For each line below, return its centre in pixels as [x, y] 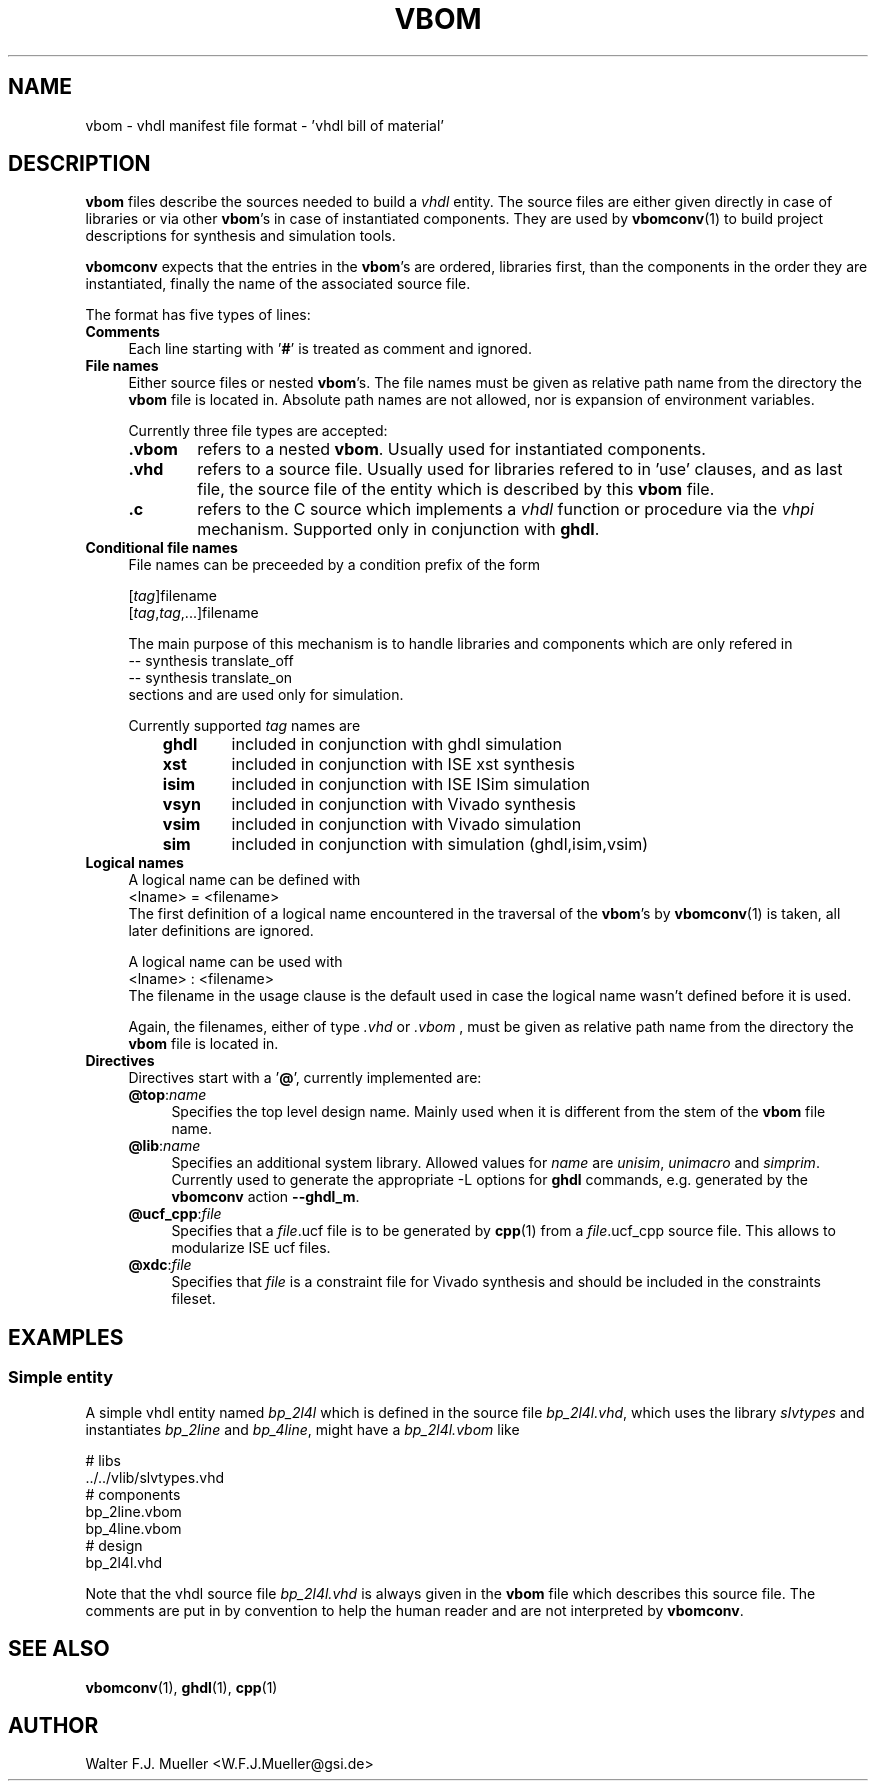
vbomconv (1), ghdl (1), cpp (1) [181, 1687]
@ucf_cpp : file [175, 1214]
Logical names [134, 863]
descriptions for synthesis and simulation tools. [240, 236]
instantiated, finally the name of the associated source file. [278, 284]
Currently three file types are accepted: [258, 431]
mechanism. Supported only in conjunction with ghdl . [398, 529]
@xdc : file [160, 1265]
